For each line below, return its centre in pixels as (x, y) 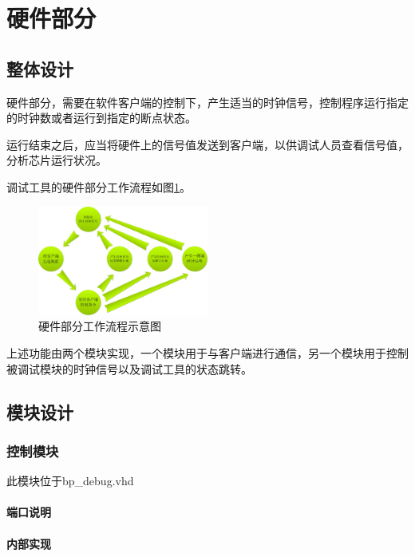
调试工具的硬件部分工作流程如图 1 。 (99, 186)
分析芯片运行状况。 (57, 160)
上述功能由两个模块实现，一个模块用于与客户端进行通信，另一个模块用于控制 (207, 352)
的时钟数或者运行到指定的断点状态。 (101, 118)
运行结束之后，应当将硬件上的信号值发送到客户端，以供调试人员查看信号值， (207, 144)
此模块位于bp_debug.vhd (70, 481)
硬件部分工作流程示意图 (100, 326)
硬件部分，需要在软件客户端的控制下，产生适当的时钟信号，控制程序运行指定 (207, 102)
